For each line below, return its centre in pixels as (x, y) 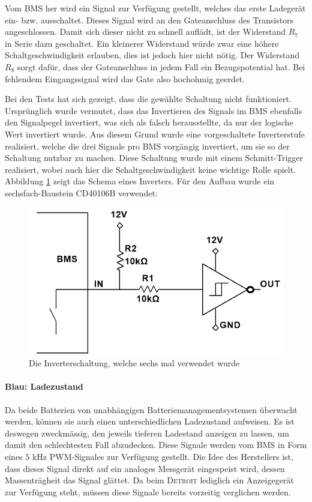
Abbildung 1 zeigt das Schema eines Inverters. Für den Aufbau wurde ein (140, 181)
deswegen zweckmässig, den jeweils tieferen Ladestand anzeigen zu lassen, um (147, 433)
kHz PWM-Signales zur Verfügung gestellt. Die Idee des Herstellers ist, (163, 456)
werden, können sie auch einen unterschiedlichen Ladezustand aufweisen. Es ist (150, 421)
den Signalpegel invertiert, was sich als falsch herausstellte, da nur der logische (149, 122)
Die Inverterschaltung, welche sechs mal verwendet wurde (134, 363)
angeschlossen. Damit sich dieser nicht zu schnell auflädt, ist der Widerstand (145, 32)
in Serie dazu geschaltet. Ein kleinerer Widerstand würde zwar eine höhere (142, 43)
